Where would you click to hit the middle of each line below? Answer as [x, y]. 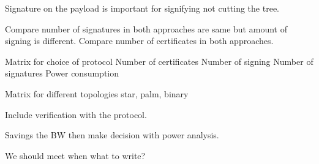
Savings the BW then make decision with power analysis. [112, 135]
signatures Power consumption [62, 73]
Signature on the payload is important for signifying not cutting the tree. [142, 8]
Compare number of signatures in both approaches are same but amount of [146, 28]
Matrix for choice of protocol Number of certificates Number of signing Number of [159, 61]
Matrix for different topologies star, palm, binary [97, 93]
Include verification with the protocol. [76, 114]
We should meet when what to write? [75, 155]
